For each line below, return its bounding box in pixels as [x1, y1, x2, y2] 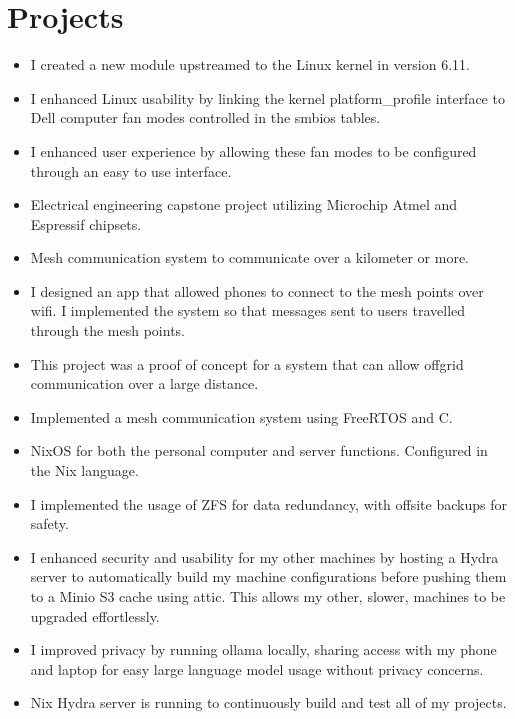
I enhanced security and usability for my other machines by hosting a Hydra [30, 546, 499, 567]
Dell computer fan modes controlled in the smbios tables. [30, 107, 381, 128]
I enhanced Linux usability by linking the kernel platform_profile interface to [30, 87, 505, 108]
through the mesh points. [30, 320, 186, 341]
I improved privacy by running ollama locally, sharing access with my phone [30, 639, 497, 660]
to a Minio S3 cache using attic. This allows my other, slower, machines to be [30, 586, 506, 606]
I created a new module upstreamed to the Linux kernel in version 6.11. [30, 54, 470, 75]
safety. [30, 513, 69, 534]
